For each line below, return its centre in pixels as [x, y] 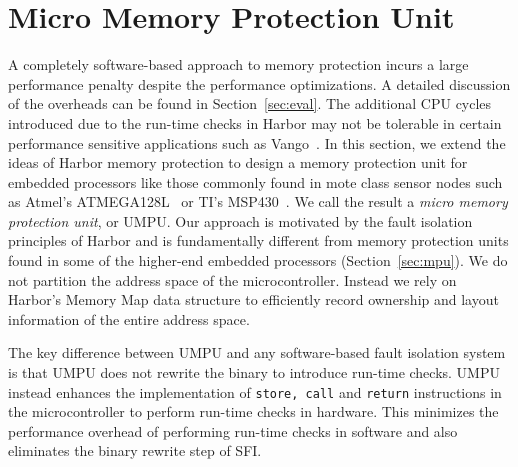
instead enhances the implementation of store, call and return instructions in [255, 391]
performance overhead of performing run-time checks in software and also [233, 430]
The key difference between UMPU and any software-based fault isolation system [257, 352]
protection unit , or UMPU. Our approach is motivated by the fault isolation [240, 220]
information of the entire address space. [129, 318]
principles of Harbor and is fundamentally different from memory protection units [258, 240]
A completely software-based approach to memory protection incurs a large [238, 64]
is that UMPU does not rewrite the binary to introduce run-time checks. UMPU [254, 372]
